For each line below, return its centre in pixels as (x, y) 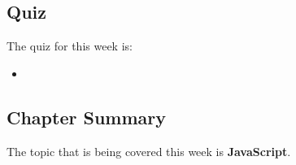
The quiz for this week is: (70, 46)
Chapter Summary (86, 117)
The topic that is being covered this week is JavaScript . (149, 151)
